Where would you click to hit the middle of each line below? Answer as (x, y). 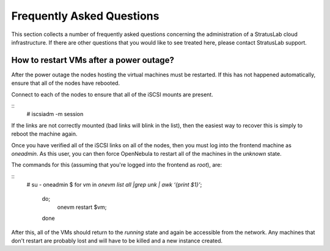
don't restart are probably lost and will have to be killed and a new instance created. (117, 241)
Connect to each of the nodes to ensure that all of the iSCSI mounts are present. (112, 94)
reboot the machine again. (44, 134)
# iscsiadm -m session (55, 114)
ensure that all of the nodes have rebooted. (66, 83)
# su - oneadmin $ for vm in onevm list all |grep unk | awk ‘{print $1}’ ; (114, 185)
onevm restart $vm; (82, 207)
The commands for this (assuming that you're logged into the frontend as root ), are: (117, 165)
